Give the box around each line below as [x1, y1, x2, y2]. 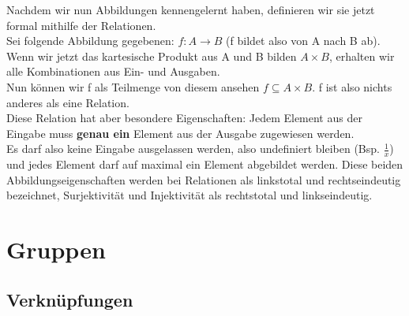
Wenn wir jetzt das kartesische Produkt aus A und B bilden [6, 47, 297, 64]
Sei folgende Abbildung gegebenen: [6, 32, 174, 49]
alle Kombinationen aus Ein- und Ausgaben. [6, 63, 220, 80]
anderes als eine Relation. [6, 94, 129, 110]
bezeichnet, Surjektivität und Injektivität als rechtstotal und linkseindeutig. [6, 187, 373, 203]
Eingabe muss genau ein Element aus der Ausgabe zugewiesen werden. [6, 125, 355, 141]
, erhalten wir [328, 47, 395, 64]
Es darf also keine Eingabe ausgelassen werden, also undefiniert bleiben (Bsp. [6, 140, 380, 157]
